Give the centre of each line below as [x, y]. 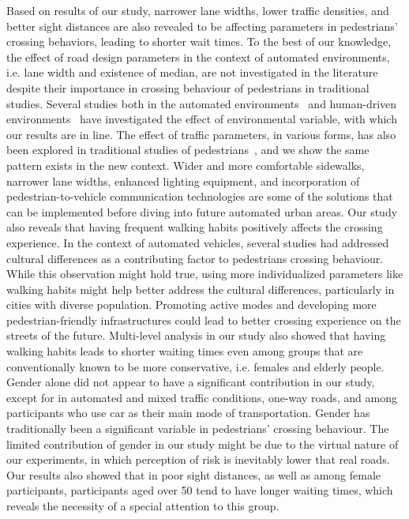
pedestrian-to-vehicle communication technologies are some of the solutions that [200, 196]
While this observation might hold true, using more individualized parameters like [205, 274]
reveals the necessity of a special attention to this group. [143, 506]
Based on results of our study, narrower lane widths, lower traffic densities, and [198, 10]
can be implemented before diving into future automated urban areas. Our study [202, 211]
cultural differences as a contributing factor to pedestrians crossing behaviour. [195, 258]
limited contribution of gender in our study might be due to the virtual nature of [203, 444]
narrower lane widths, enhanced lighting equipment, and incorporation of [183, 181]
